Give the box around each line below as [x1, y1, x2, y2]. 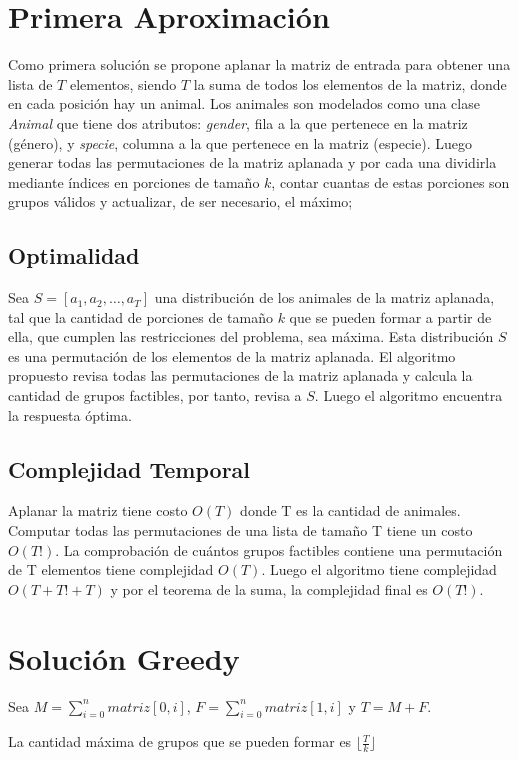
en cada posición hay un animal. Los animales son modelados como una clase [8, 93, 480, 114]
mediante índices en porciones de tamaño [8, 171, 260, 192]
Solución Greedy [8, 637, 240, 678]
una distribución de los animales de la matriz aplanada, [154, 287, 495, 308]
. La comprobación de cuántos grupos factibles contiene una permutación [55, 539, 503, 560]
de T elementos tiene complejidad [8, 559, 214, 580]
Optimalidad [8, 240, 140, 271]
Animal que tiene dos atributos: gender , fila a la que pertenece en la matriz [8, 112, 468, 133]
